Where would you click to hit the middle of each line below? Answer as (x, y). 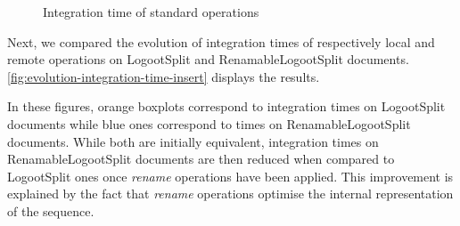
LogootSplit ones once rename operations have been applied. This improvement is (230, 176)
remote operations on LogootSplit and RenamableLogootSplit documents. (208, 59)
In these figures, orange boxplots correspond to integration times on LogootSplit (226, 106)
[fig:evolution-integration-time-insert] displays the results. (164, 76)
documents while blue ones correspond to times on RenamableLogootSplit (209, 123)
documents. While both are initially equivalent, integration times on (193, 141)
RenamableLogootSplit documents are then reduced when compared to (201, 159)
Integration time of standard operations (151, 12)
